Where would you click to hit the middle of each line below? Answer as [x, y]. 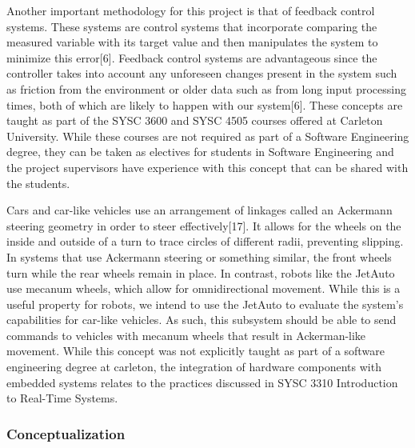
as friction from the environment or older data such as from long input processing [207, 88]
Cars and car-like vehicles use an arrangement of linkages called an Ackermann [200, 210]
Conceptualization [66, 433]
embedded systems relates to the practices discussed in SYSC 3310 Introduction [202, 382]
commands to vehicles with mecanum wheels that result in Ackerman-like [186, 335]
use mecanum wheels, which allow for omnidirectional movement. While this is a [204, 288]
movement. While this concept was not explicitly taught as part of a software [196, 351]
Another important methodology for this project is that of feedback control [191, 10]
